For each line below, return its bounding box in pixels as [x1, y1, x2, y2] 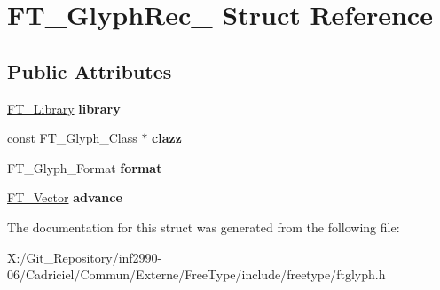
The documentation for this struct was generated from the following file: [7, 217, 400, 236]
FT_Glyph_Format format [7, 158, 162, 176]
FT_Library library [7, 98, 121, 117]
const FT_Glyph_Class [7, 129, 137, 147]
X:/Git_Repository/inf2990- [7, 247, 162, 266]
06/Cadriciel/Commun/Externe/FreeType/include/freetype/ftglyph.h [7, 265, 386, 284]
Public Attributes [7, 57, 172, 84]
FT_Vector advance [7, 188, 122, 207]
